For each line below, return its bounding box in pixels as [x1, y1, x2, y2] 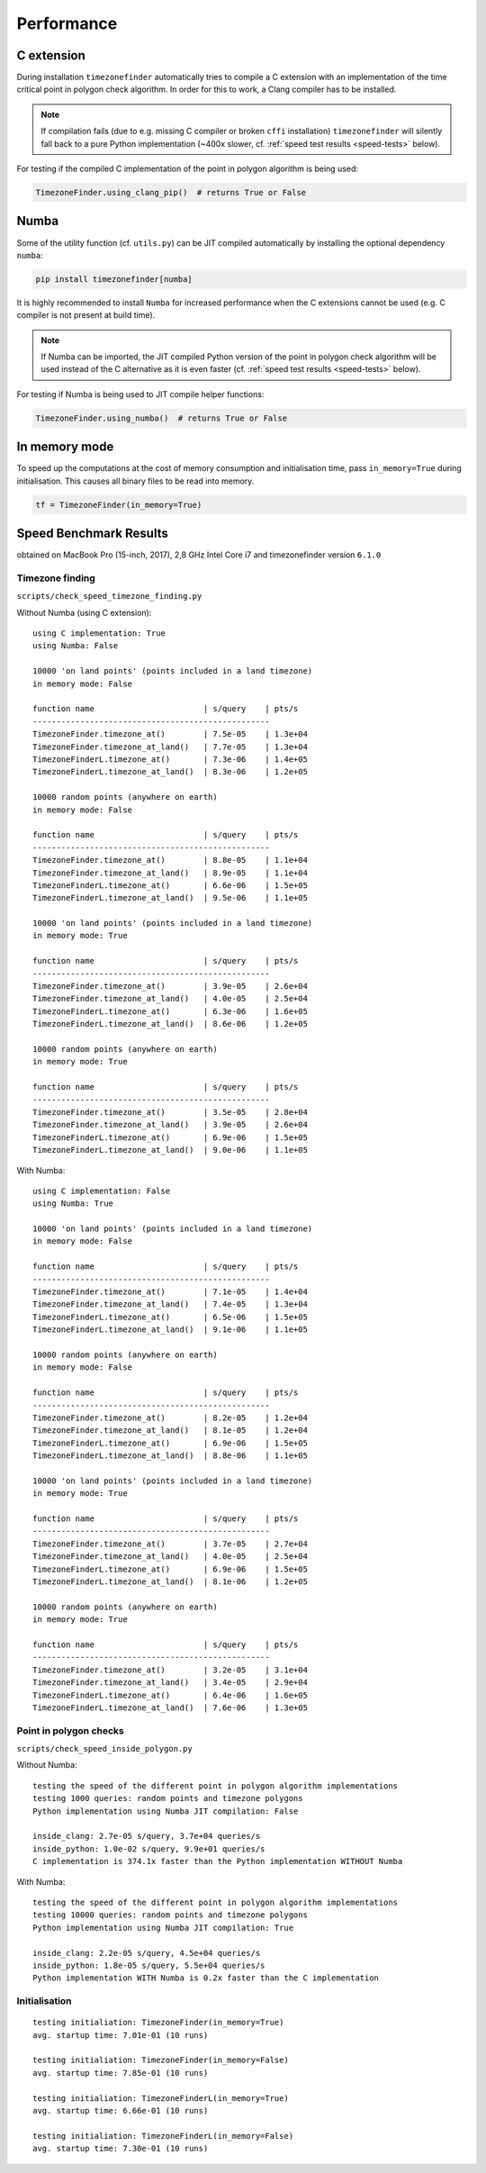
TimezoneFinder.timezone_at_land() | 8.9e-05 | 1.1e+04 [32, 867, 308, 878]
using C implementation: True [32, 629, 166, 638]
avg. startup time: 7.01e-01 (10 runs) [32, 2030, 209, 2040]
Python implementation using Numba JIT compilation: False [32, 1806, 299, 1816]
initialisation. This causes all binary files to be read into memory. [16, 475, 255, 486]
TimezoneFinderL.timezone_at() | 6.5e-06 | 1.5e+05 [32, 1311, 308, 1322]
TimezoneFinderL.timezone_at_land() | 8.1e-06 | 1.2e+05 [32, 1577, 308, 1587]
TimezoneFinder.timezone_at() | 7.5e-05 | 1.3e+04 [32, 729, 308, 739]
